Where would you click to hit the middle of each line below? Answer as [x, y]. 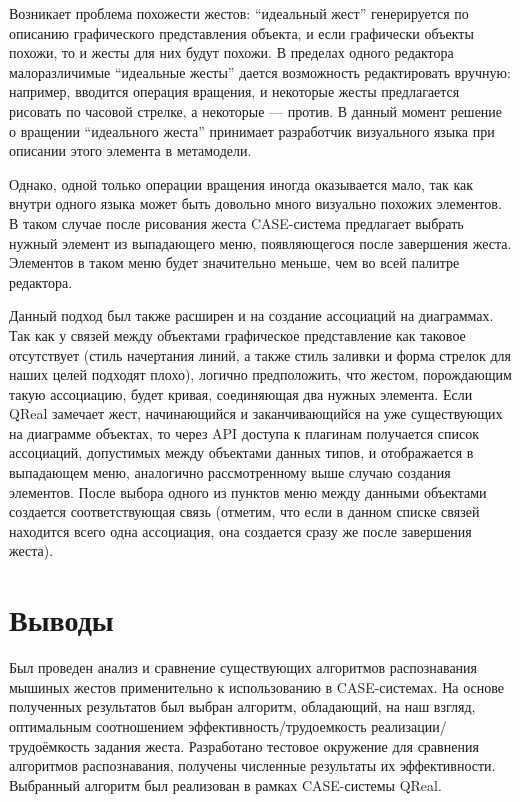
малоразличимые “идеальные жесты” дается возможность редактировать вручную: [260, 71]
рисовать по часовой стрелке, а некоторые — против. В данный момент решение [256, 110]
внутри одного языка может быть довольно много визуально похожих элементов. [255, 203]
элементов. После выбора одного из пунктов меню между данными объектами [248, 491]
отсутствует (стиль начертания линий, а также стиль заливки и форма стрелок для [260, 354]
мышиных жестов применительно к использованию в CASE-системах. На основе [256, 686]
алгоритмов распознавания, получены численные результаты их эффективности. [252, 765]
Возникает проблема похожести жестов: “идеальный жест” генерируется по [239, 13]
